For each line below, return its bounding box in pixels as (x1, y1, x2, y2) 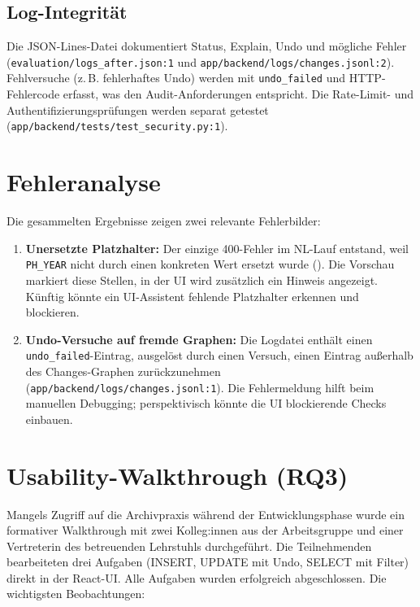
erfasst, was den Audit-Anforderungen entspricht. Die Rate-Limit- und (63, 85, 414, 103)
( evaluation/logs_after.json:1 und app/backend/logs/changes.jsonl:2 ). (6, 53, 395, 70)
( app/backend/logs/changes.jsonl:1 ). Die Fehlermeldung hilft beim (25, 378, 375, 395)
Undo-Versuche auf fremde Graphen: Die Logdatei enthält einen (25, 330, 373, 347)
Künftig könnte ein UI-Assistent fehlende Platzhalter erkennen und (25, 287, 359, 304)
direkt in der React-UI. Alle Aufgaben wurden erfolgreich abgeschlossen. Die (6, 569, 387, 586)
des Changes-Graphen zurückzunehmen (25, 362, 221, 379)
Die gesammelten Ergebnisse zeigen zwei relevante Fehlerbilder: (6, 212, 321, 229)
